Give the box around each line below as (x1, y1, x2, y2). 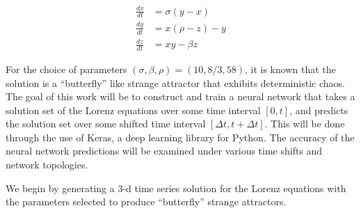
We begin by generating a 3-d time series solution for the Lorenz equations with (6, 180, 346, 195)
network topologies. (6, 157, 88, 172)
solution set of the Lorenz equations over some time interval (6, 102, 261, 117)
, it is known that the (244, 61, 336, 76)
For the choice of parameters (6, 61, 127, 76)
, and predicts (289, 102, 348, 117)
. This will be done (264, 116, 345, 131)
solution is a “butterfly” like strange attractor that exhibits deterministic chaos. (6, 75, 345, 90)
